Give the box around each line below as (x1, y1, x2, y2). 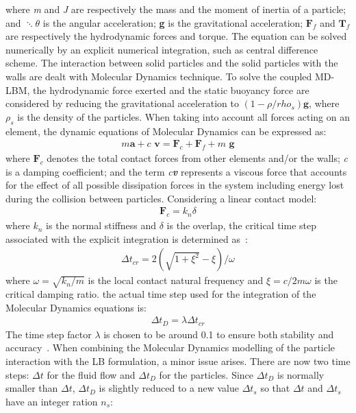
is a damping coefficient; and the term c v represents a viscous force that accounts (5, 164, 347, 178)
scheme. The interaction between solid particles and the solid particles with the (5, 56, 338, 70)
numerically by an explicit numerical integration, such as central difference (5, 42, 318, 56)
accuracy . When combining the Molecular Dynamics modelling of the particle (5, 340, 335, 355)
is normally (277, 367, 325, 381)
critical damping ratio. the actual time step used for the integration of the (5, 287, 316, 301)
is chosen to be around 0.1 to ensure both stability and (103, 327, 334, 341)
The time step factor (5, 327, 92, 341)
